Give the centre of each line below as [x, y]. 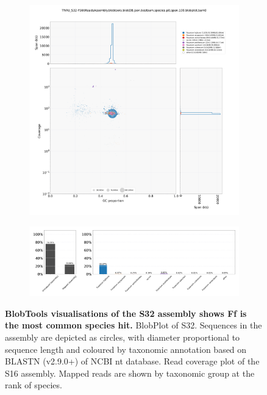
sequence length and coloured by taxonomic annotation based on [126, 349]
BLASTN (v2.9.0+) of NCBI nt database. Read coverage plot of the [132, 361]
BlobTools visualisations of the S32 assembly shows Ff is [126, 313]
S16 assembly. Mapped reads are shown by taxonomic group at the [130, 373]
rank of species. [34, 385]
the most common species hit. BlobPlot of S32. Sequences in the [133, 325]
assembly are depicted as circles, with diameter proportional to [123, 337]
